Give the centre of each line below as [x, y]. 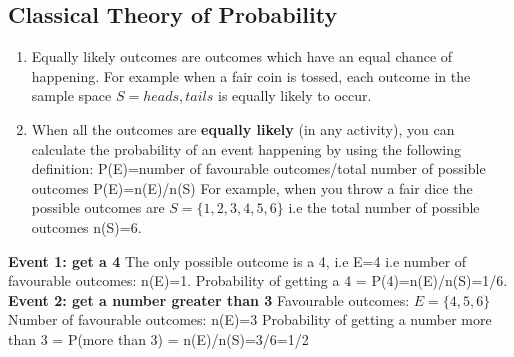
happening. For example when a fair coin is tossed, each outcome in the [251, 75]
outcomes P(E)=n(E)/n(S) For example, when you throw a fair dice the [252, 187]
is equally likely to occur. [295, 95]
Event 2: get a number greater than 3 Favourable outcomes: [209, 299]
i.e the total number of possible [384, 207]
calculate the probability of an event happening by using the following [246, 148]
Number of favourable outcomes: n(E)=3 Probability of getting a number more [250, 319]
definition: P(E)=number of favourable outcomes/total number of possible [258, 168]
